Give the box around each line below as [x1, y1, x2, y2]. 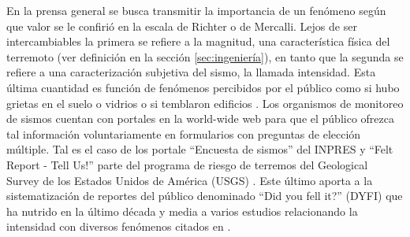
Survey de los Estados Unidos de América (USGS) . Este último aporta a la [6, 172, 373, 188]
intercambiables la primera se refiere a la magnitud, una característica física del [6, 33, 390, 50]
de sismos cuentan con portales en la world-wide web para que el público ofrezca [6, 110, 394, 127]
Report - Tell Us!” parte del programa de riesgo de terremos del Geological [6, 156, 368, 172]
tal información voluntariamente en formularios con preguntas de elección [6, 125, 361, 142]
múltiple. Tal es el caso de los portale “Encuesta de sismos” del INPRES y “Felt [6, 141, 393, 157]
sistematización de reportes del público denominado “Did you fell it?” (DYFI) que [6, 187, 403, 204]
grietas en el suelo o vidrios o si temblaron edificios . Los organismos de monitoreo [6, 94, 404, 111]
